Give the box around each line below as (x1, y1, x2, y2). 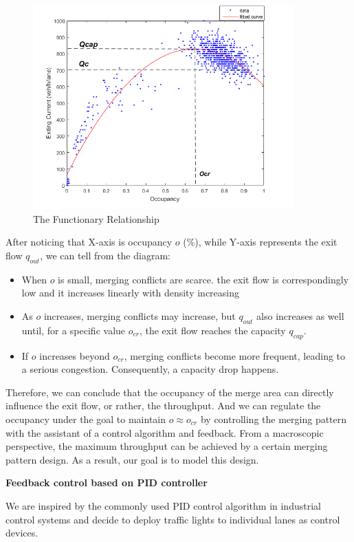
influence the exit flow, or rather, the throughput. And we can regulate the (5, 398, 321, 413)
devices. (5, 525, 38, 540)
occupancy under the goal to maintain (5, 411, 166, 426)
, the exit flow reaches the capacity (139, 323, 286, 337)
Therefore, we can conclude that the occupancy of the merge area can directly (5, 384, 334, 399)
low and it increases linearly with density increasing (21, 285, 239, 300)
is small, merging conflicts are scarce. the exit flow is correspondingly (58, 272, 349, 286)
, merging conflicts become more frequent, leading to (124, 348, 346, 362)
